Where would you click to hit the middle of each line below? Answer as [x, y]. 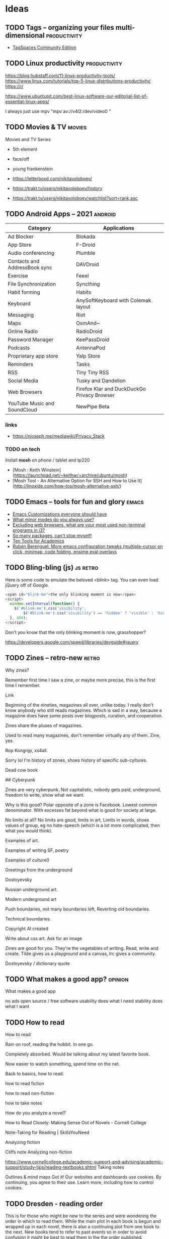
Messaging [21, 315]
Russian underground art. [31, 889]
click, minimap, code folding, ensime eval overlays [65, 552]
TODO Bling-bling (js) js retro [52, 567]
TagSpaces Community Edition [45, 48]
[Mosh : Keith [26, 470]
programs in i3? [29, 530]
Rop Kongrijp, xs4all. [27, 750]
